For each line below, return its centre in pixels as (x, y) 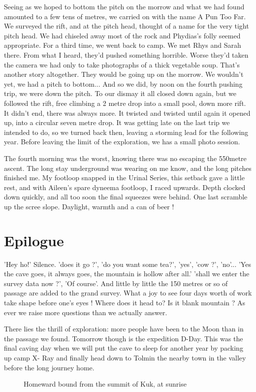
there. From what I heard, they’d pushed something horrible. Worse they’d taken (126, 54)
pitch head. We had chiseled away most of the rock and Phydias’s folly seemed (122, 35)
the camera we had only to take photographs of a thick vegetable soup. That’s (122, 64)
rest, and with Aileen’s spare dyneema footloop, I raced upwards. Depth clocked (125, 187)
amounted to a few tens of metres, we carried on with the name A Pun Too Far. (125, 16)
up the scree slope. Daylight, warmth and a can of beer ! (89, 206)
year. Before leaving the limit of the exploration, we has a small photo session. (122, 142)
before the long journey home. (49, 367)
